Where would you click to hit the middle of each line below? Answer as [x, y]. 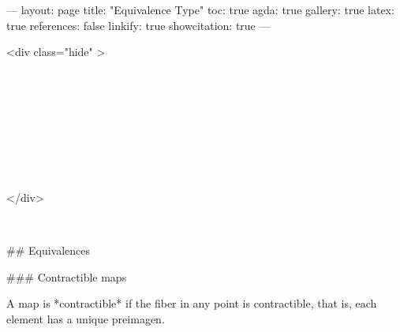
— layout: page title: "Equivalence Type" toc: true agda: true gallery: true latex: [200, 9]
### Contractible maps [67, 276]
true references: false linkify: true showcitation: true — [138, 25]
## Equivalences [49, 250]
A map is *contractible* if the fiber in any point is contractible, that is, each [192, 303]
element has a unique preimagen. [86, 318]
